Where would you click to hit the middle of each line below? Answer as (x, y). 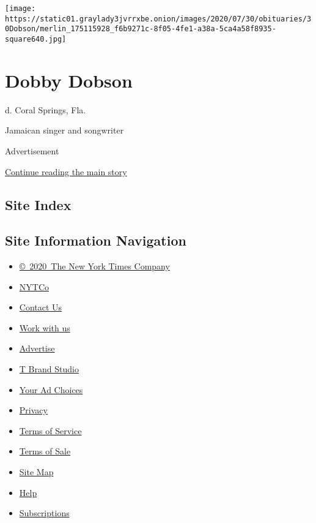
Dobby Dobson (69, 80)
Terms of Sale (45, 451)
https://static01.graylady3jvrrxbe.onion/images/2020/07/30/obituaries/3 (158, 19)
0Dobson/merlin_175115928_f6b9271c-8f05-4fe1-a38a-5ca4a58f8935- (141, 29)
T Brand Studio (49, 369)
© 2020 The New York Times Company (94, 266)
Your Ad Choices (51, 389)
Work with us (45, 327)
